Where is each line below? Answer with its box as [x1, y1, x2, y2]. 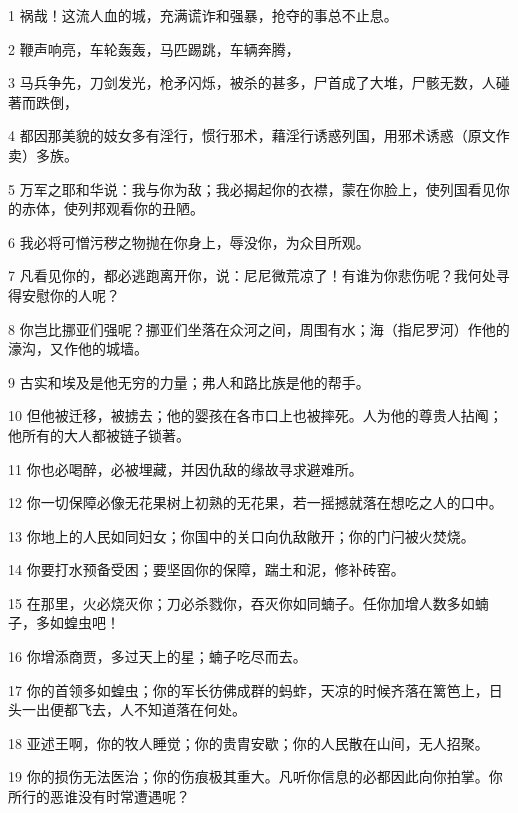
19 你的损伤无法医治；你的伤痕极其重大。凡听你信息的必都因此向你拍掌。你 [8, 766, 503, 787]
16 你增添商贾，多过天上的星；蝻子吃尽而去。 [8, 646, 307, 667]
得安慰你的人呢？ [8, 284, 120, 305]
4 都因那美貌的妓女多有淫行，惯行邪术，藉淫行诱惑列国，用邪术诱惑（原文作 [8, 125, 510, 146]
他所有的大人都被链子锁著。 [8, 424, 190, 445]
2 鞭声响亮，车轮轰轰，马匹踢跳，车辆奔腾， [8, 38, 300, 59]
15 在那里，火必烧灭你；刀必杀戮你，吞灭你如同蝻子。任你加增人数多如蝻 [8, 592, 489, 613]
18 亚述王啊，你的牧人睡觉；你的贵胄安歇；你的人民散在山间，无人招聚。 [8, 732, 489, 753]
